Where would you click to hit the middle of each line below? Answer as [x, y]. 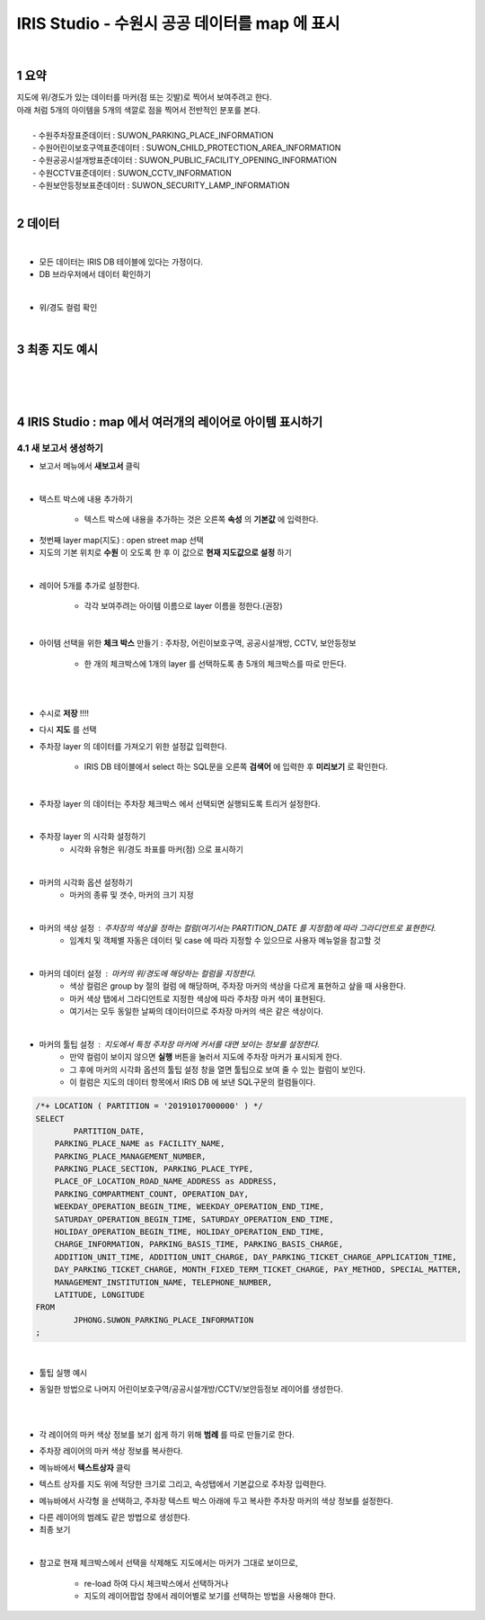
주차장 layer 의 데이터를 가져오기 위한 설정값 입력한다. [133, 746]
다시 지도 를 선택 [68, 729]
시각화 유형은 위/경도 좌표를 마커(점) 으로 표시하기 [157, 849]
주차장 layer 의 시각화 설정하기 [93, 837]
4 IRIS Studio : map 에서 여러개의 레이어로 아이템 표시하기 [170, 421]
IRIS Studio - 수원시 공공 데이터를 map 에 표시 [178, 23]
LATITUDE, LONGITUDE [100, 1294]
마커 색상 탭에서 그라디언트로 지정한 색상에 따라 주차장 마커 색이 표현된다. [198, 998]
